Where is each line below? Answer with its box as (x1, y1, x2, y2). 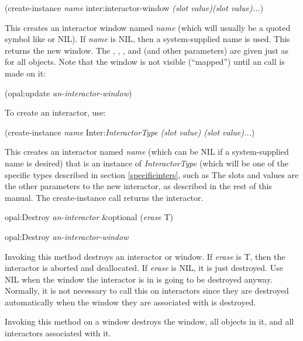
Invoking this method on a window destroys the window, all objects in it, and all (5, 315, 294, 328)
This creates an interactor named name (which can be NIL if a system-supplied (5, 145, 289, 158)
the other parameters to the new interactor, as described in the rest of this (5, 180, 272, 192)
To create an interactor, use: (5, 106, 106, 119)
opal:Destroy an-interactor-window (5, 230, 129, 242)
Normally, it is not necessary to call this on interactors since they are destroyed (5, 284, 289, 297)
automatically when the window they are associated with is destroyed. (5, 295, 256, 308)
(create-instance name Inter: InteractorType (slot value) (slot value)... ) (5, 126, 255, 138)
